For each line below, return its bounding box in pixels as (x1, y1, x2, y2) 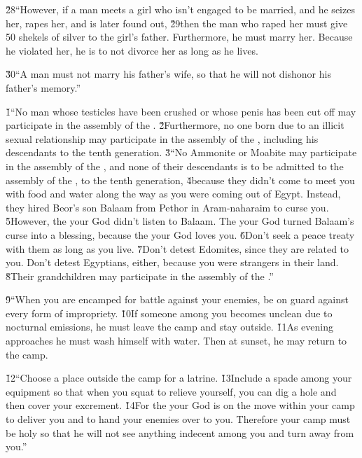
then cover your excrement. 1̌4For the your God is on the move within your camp (6, 398, 355, 412)
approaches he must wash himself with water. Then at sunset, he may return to (6, 333, 347, 348)
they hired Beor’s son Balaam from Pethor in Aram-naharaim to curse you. (6, 200, 329, 214)
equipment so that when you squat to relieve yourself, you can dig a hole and (6, 384, 337, 398)
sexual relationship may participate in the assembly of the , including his (6, 131, 319, 146)
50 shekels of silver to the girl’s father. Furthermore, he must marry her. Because (6, 29, 353, 44)
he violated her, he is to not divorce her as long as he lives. (6, 43, 258, 57)
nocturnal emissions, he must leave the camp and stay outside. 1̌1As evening (6, 319, 333, 334)
